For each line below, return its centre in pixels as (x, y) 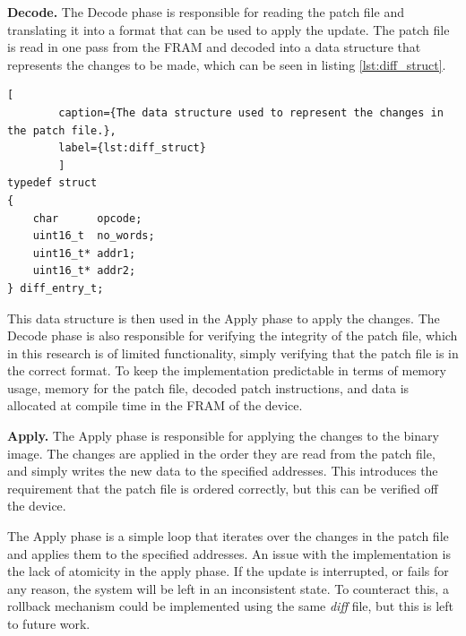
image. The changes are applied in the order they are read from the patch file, (221, 453)
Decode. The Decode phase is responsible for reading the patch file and (206, 12)
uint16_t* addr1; (84, 253)
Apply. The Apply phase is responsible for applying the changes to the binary (223, 436)
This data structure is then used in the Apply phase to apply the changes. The (224, 318)
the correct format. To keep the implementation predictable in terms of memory (227, 370)
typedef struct (52, 183)
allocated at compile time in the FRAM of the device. (155, 405)
